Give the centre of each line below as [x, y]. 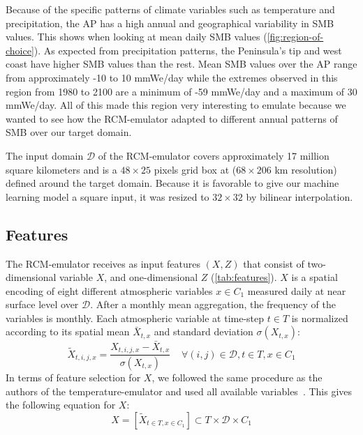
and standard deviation [203, 331]
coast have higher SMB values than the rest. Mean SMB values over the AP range [181, 64]
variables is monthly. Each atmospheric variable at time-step [135, 318]
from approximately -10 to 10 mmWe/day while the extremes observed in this [172, 77]
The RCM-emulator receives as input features [103, 263]
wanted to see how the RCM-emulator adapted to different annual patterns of [172, 118]
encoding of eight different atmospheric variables [109, 290]
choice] [20, 50]
